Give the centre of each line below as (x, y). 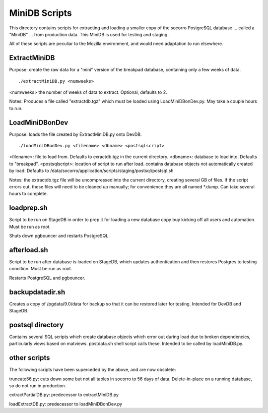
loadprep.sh (29, 208)
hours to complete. (29, 194)
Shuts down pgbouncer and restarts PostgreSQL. (60, 236)
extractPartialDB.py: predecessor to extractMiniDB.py (64, 395)
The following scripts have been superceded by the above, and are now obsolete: (93, 370)
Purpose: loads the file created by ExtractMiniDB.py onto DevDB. (75, 134)
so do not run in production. (38, 386)
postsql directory (36, 325)
